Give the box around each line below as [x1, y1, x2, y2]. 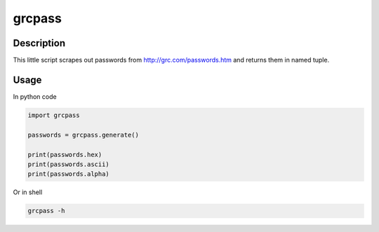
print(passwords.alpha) [27, 170, 110, 178]
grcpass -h [27, 207, 65, 215]
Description [13, 37, 66, 49]
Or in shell [13, 188, 43, 196]
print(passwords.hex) [27, 151, 102, 158]
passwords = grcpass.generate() [27, 130, 140, 139]
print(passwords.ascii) [27, 160, 110, 168]
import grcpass [27, 111, 80, 119]
